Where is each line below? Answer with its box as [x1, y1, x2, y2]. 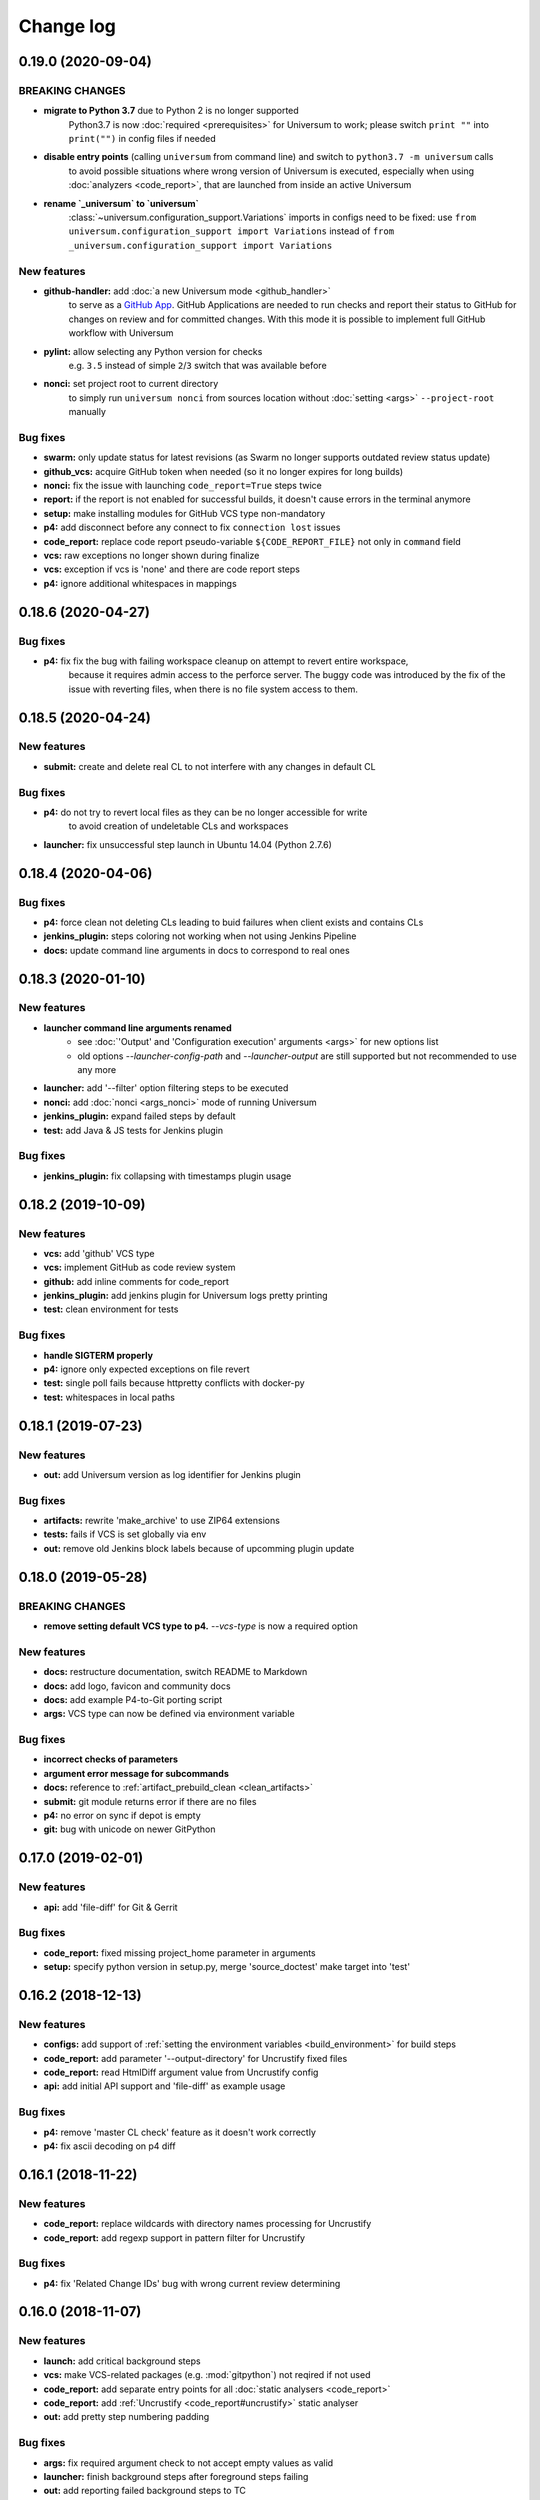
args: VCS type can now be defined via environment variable [43, 1708, 295, 1720]
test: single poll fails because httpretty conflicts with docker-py [43, 1377, 305, 1389]
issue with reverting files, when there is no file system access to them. [68, 683, 359, 695]
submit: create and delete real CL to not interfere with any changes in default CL [43, 760, 376, 772]
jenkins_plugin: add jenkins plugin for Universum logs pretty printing [43, 1290, 329, 1302]
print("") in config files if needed [68, 133, 217, 145]
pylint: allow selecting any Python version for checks [43, 345, 263, 357]
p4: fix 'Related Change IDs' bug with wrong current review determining [43, 2277, 341, 2289]
